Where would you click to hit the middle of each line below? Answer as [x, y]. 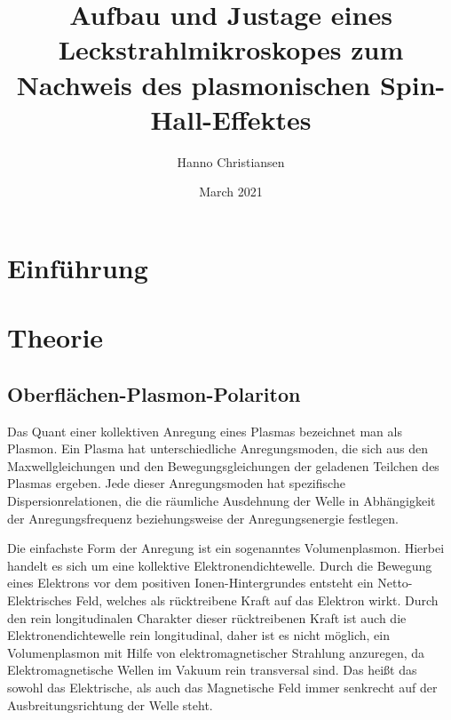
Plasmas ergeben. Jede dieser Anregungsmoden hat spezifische [176, 483]
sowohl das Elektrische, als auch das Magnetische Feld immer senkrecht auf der [222, 687]
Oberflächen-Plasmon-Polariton [154, 393]
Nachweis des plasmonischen [194, 84]
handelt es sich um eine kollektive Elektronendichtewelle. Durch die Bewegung [220, 565]
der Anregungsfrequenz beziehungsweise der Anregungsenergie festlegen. [203, 518]
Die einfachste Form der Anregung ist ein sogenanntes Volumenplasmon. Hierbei [226, 548]
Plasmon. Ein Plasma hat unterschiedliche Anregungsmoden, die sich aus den [218, 448]
